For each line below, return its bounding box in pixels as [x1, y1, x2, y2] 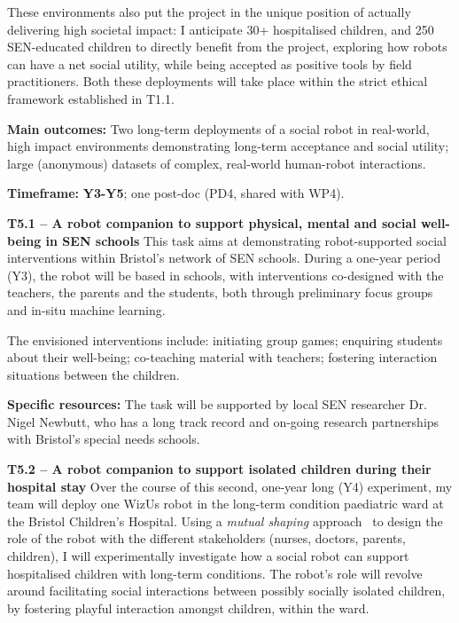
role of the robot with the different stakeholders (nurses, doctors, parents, [7, 529, 406, 548]
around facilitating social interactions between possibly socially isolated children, [7, 581, 446, 600]
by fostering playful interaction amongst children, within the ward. [7, 598, 370, 617]
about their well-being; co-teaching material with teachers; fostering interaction [7, 348, 438, 367]
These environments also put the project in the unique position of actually [7, 3, 411, 20]
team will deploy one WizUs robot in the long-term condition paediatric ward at [7, 494, 444, 513]
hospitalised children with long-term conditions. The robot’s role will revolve [7, 564, 423, 582]
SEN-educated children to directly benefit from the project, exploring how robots [7, 37, 447, 56]
